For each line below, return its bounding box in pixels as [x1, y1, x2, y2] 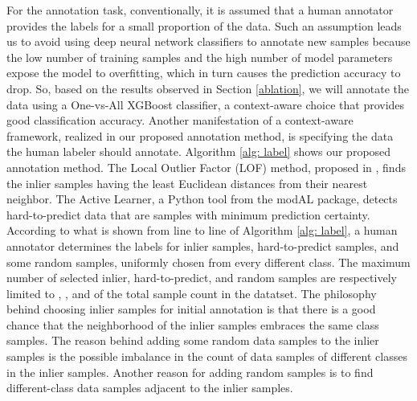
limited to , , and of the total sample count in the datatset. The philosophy [6, 284, 377, 301]
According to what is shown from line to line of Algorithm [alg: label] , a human [6, 222, 398, 239]
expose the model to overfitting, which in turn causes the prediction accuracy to [6, 64, 401, 81]
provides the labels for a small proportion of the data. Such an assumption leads [6, 17, 402, 34]
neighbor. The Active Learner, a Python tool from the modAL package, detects [6, 190, 398, 207]
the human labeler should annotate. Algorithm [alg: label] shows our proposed [6, 143, 391, 160]
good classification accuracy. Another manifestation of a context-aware [6, 112, 354, 129]
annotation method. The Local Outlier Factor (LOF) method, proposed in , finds [6, 158, 406, 175]
